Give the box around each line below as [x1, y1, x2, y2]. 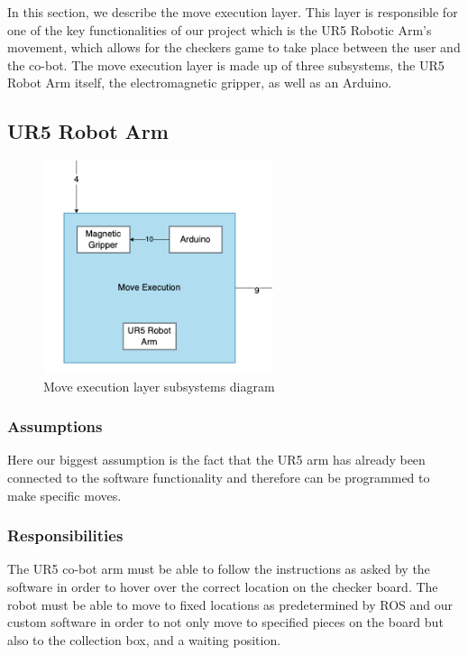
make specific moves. [7, 485, 122, 504]
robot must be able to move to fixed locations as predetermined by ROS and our [7, 595, 454, 613]
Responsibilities [7, 524, 124, 547]
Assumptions [7, 415, 103, 438]
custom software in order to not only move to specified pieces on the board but [7, 613, 444, 632]
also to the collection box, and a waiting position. [7, 630, 281, 649]
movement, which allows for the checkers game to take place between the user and [7, 38, 461, 57]
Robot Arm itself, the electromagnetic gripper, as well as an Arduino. [7, 73, 392, 92]
